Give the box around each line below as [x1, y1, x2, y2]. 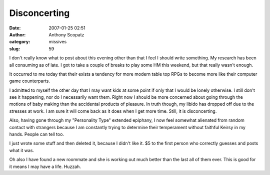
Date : [9, 25, 21, 31]
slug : [9, 45, 20, 52]
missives [48, 39, 67, 45]
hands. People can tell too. [9, 131, 64, 137]
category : [9, 39, 30, 45]
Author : [9, 31, 26, 37]
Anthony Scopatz [48, 31, 84, 37]
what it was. [9, 147, 34, 153]
